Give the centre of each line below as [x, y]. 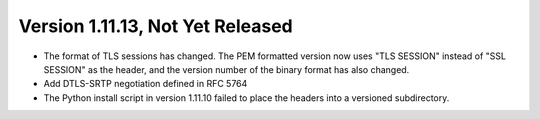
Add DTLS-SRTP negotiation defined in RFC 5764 [145, 84]
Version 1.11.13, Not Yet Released [156, 26]
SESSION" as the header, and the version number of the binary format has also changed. [226, 69]
